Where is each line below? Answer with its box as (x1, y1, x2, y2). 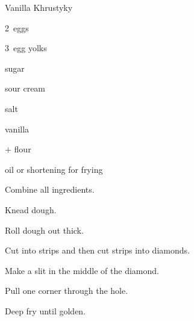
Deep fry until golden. (5, 304, 86, 317)
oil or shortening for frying (5, 163, 103, 175)
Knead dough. (5, 203, 57, 216)
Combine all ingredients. (5, 183, 95, 196)
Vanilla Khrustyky (5, 1, 73, 13)
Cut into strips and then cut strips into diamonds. (5, 244, 190, 257)
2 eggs (5, 21, 29, 34)
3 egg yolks (5, 42, 47, 54)
